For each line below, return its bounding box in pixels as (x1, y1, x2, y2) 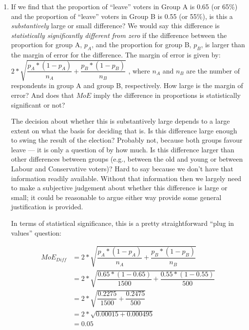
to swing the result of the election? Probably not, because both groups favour (11, 135, 243, 145)
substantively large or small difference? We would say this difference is (11, 20, 220, 31)
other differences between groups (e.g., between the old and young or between (11, 154, 243, 164)
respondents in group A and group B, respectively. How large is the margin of (11, 80, 243, 91)
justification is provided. (11, 202, 83, 212)
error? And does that (11, 90, 74, 100)
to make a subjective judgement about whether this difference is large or (11, 183, 228, 193)
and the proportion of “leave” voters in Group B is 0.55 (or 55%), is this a (11, 11, 233, 21)
